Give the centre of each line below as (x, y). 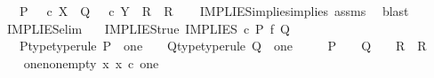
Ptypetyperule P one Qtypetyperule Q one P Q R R (223, 46)
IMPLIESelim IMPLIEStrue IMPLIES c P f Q (148, 28)
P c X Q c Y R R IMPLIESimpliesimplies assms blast (214, 11)
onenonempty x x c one (91, 62)
